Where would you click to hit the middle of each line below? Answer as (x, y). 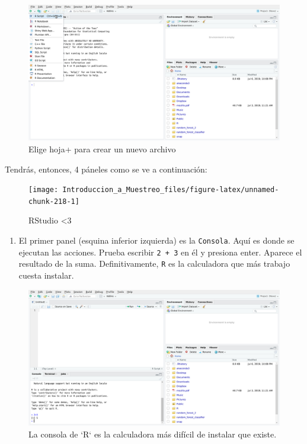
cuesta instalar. (46, 275)
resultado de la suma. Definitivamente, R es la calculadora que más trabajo (154, 263)
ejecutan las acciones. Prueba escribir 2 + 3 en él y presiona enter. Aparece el (160, 252)
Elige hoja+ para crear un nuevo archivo (102, 148)
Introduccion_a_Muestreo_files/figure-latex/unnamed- (171, 190)
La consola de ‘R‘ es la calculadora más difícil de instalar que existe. (153, 434)
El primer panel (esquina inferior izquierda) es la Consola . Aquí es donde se (156, 240)
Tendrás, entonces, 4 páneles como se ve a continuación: (106, 169)
